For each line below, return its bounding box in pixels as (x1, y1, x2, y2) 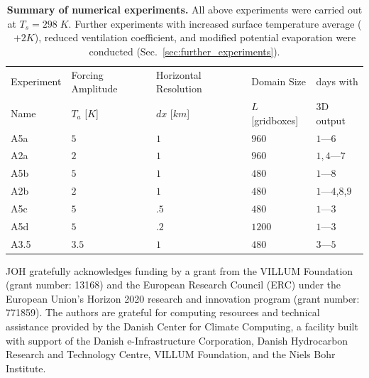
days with (316, 74, 358, 89)
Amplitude (71, 81, 118, 96)
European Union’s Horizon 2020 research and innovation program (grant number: (6, 291, 360, 306)
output (316, 112, 346, 127)
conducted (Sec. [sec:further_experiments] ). (89, 43, 280, 58)
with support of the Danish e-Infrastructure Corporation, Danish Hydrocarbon (6, 333, 348, 347)
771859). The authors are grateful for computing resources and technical (6, 305, 320, 320)
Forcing (71, 67, 104, 82)
